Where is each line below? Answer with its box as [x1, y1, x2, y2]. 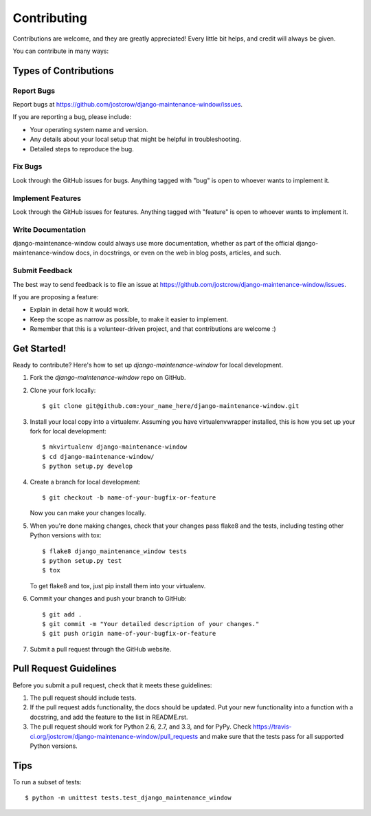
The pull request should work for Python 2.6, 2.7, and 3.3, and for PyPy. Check [30, 722, 252, 731]
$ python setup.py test [42, 557, 122, 564]
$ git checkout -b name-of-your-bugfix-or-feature [42, 493, 216, 502]
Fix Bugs [12, 162, 43, 171]
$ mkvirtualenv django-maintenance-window [42, 443, 188, 451]
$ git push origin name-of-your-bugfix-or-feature [42, 630, 216, 638]
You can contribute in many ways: [12, 47, 109, 55]
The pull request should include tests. [30, 694, 137, 702]
